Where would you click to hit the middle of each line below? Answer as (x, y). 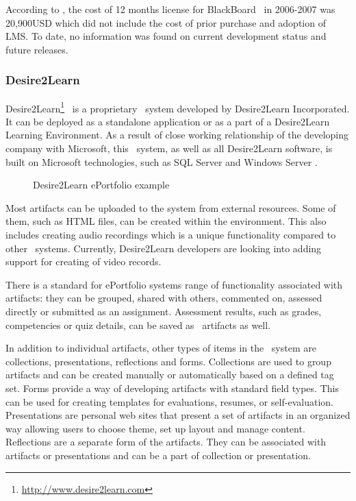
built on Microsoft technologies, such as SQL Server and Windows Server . (162, 161)
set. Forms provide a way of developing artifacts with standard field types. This (172, 388)
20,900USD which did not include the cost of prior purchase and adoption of (166, 22)
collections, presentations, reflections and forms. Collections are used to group (168, 361)
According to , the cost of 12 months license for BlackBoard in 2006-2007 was (170, 9)
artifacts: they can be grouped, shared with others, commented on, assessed (164, 298)
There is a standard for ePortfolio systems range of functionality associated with (174, 284)
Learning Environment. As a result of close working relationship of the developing (177, 135)
